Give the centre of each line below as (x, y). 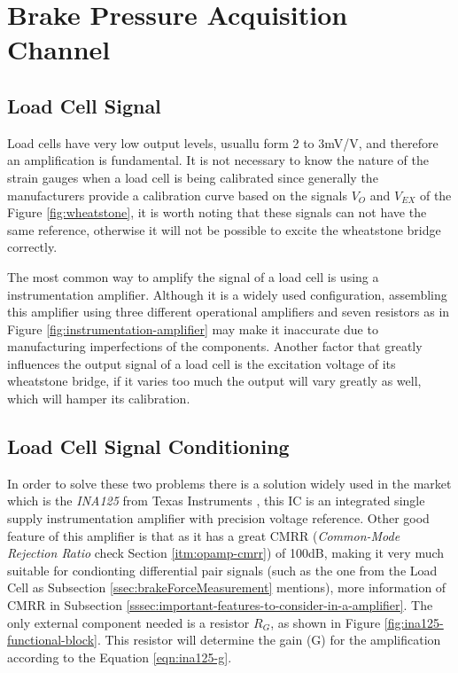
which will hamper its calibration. (99, 399)
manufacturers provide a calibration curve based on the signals (177, 195)
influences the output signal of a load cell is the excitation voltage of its (202, 363)
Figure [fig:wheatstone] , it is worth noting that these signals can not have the (217, 212)
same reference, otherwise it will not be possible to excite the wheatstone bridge (224, 229)
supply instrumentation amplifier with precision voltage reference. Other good (218, 518)
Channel (59, 49)
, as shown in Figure (326, 622)
